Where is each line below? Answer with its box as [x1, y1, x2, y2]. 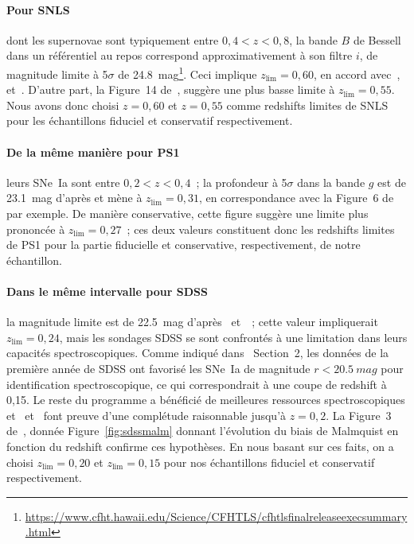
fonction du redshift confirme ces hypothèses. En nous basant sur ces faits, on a [6, 437, 394, 454]
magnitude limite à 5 [6, 65, 108, 82]
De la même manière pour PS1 [6, 143, 180, 160]
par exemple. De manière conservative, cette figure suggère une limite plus [6, 205, 369, 221]
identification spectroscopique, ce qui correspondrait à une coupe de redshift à [6, 375, 387, 392]
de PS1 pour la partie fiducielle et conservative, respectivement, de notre [6, 236, 361, 253]
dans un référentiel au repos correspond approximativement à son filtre [6, 47, 353, 64]
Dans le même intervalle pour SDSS [6, 282, 208, 299]
